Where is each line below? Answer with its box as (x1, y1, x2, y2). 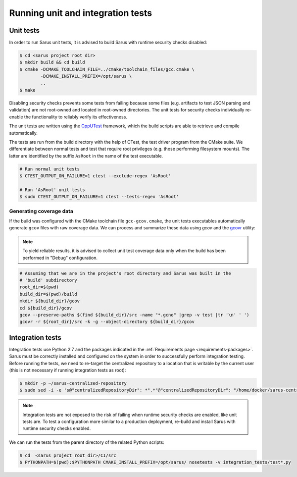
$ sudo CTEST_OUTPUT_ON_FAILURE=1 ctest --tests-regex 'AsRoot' (19, 194, 179, 200)
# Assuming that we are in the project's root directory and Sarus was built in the (19, 270, 231, 276)
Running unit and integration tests (9, 7, 152, 18)
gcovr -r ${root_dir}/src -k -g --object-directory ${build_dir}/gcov (19, 319, 195, 324)
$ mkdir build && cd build (19, 59, 85, 65)
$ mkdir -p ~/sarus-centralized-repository (19, 380, 127, 386)
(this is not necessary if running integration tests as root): (9, 367, 126, 373)
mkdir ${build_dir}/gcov (19, 298, 80, 304)
